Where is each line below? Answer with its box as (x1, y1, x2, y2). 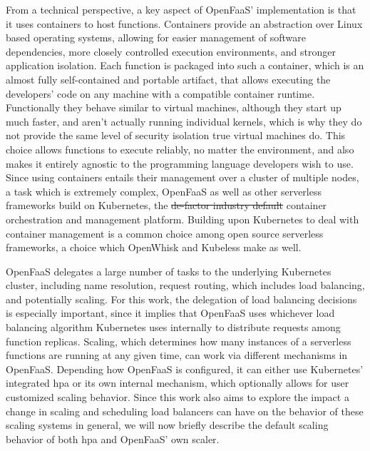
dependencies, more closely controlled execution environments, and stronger (6, 44, 336, 59)
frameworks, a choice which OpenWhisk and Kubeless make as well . (6, 240, 302, 255)
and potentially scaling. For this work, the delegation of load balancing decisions (6, 291, 357, 306)
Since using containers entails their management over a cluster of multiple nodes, (6, 170, 359, 185)
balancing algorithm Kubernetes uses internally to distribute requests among (6, 320, 341, 335)
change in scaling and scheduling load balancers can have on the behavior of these (6, 403, 364, 418)
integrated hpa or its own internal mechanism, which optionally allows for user (6, 375, 349, 390)
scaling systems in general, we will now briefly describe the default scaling (6, 417, 329, 432)
